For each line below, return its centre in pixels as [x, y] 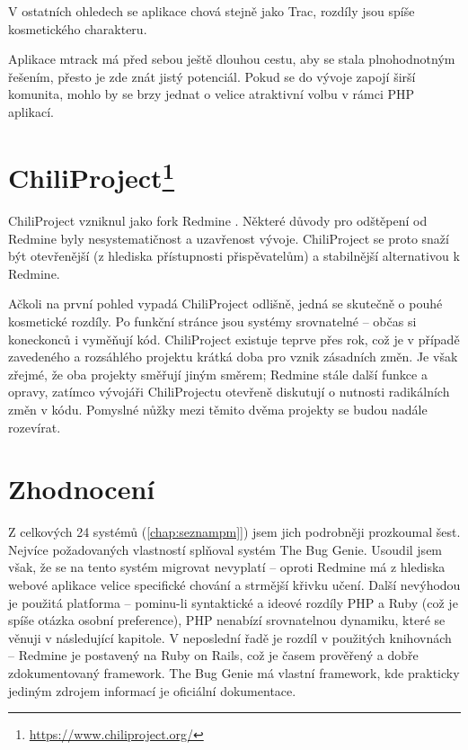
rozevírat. [35, 427]
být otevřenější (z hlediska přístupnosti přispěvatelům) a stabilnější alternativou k [234, 256]
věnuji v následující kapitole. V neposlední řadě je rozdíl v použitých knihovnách [230, 637]
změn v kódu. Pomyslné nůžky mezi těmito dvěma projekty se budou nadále [218, 409]
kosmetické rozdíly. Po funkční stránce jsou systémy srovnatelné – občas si [212, 321]
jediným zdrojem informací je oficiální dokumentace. [152, 690]
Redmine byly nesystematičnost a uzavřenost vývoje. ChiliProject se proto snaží [229, 238]
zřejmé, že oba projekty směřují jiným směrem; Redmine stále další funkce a [218, 374]
